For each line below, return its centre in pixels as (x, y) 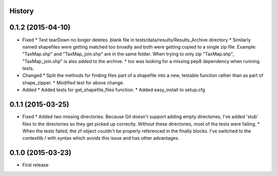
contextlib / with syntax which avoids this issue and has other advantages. (101, 138)
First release (35, 165)
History (22, 11)
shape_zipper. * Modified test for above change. (73, 82)
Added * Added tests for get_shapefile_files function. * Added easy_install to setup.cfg (114, 90)
